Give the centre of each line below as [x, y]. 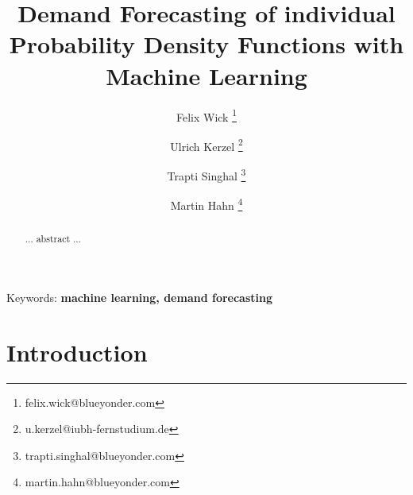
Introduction [77, 352]
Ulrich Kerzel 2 [206, 145]
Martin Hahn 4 [206, 204]
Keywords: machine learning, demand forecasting [139, 297]
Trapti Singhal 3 [206, 174]
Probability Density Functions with [206, 44]
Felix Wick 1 [206, 115]
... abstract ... [53, 239]
